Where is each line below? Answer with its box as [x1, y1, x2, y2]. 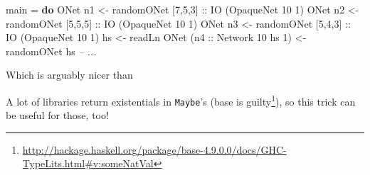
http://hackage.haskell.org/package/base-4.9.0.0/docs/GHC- [22, 142, 287, 157]
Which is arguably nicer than [6, 67, 133, 82]
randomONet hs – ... [6, 43, 97, 58]
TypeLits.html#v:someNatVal [22, 156, 154, 171]
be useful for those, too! [6, 108, 109, 123]
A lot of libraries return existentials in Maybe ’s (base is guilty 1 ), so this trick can [6, 91, 356, 108]
